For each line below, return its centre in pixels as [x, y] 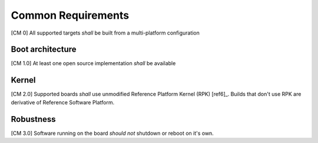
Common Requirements [70, 15]
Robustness [33, 119]
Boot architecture [44, 50]
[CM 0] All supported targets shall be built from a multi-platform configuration [105, 33]
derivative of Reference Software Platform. [63, 102]
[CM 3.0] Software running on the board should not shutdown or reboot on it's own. [112, 133]
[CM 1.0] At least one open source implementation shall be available [93, 63]
